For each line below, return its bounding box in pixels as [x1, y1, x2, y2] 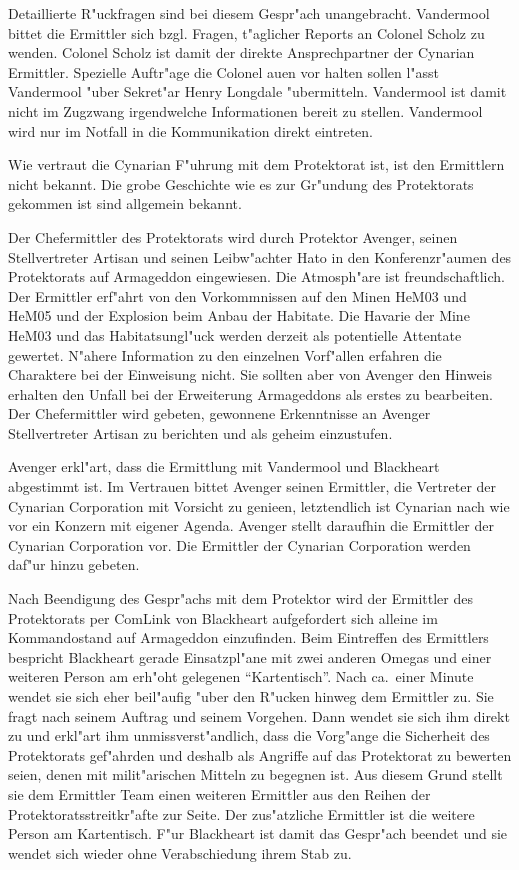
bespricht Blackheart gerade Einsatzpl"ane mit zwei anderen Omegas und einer [8, 646, 492, 667]
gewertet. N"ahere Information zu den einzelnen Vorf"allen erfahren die [8, 344, 442, 365]
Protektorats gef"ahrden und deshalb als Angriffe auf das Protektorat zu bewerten [8, 744, 512, 765]
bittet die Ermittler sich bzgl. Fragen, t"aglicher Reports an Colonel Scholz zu [8, 22, 485, 43]
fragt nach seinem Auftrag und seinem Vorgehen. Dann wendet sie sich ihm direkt [8, 705, 510, 726]
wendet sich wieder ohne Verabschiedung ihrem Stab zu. [8, 842, 352, 863]
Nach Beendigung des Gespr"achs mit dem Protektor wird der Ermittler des [8, 588, 473, 609]
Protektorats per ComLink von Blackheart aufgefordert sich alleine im [8, 607, 438, 628]
